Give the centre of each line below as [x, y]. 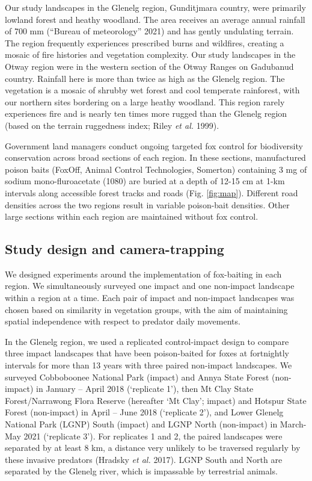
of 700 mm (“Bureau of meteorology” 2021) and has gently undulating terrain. [149, 31]
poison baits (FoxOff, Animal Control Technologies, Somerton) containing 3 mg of [156, 169]
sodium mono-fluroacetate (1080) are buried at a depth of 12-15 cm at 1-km [145, 181]
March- [293, 424]
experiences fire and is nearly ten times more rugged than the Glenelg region [146, 113]
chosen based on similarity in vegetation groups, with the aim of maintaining [146, 309]
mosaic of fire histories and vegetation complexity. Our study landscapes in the [150, 54]
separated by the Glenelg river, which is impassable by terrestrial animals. [141, 471]
